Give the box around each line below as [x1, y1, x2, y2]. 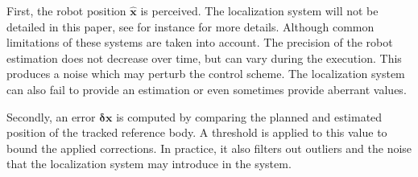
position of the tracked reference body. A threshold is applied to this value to [6, 124, 387, 141]
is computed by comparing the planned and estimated [116, 108, 383, 125]
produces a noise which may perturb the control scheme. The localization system [6, 65, 405, 82]
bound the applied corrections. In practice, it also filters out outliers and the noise [6, 139, 412, 156]
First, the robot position [6, 2, 126, 19]
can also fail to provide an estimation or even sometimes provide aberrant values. [6, 80, 407, 97]
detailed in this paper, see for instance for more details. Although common [6, 18, 375, 35]
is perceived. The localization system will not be [140, 2, 379, 19]
